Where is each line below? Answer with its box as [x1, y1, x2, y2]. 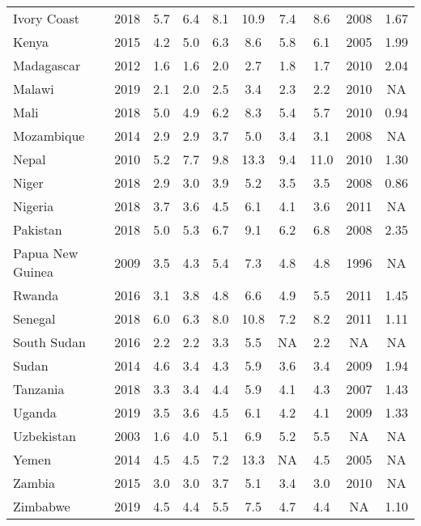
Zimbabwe [13, 497, 70, 515]
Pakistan [13, 220, 62, 239]
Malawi [13, 79, 54, 98]
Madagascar [13, 56, 81, 74]
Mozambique [13, 126, 85, 145]
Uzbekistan [13, 426, 76, 445]
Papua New [13, 244, 79, 262]
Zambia [13, 473, 56, 492]
